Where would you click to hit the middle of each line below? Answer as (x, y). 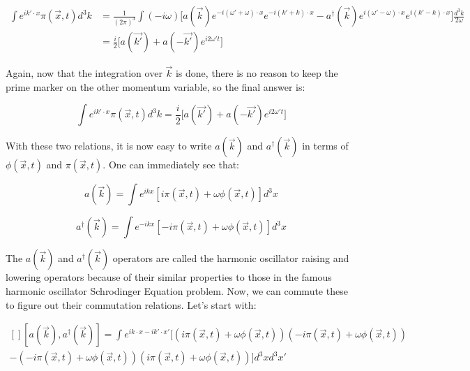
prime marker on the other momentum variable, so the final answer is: (156, 86)
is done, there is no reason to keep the (257, 73)
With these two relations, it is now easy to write (109, 146)
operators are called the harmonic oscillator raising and (231, 258)
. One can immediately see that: (171, 165)
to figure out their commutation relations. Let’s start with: (131, 304)
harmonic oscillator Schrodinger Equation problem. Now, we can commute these (177, 291)
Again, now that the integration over (84, 73)
